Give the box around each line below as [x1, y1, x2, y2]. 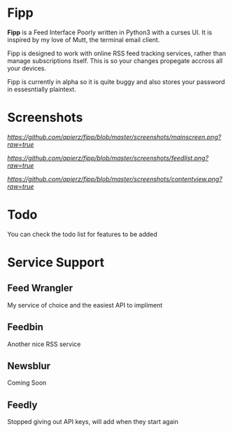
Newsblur [7, 360, 51, 372]
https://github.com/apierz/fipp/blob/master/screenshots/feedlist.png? [7, 153, 209, 162]
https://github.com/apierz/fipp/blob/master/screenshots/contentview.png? [7, 174, 223, 183]
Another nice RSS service [7, 340, 81, 348]
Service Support [7, 254, 105, 270]
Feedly [7, 399, 38, 411]
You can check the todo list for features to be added [7, 230, 157, 238]
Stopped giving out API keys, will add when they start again [7, 418, 178, 426]
